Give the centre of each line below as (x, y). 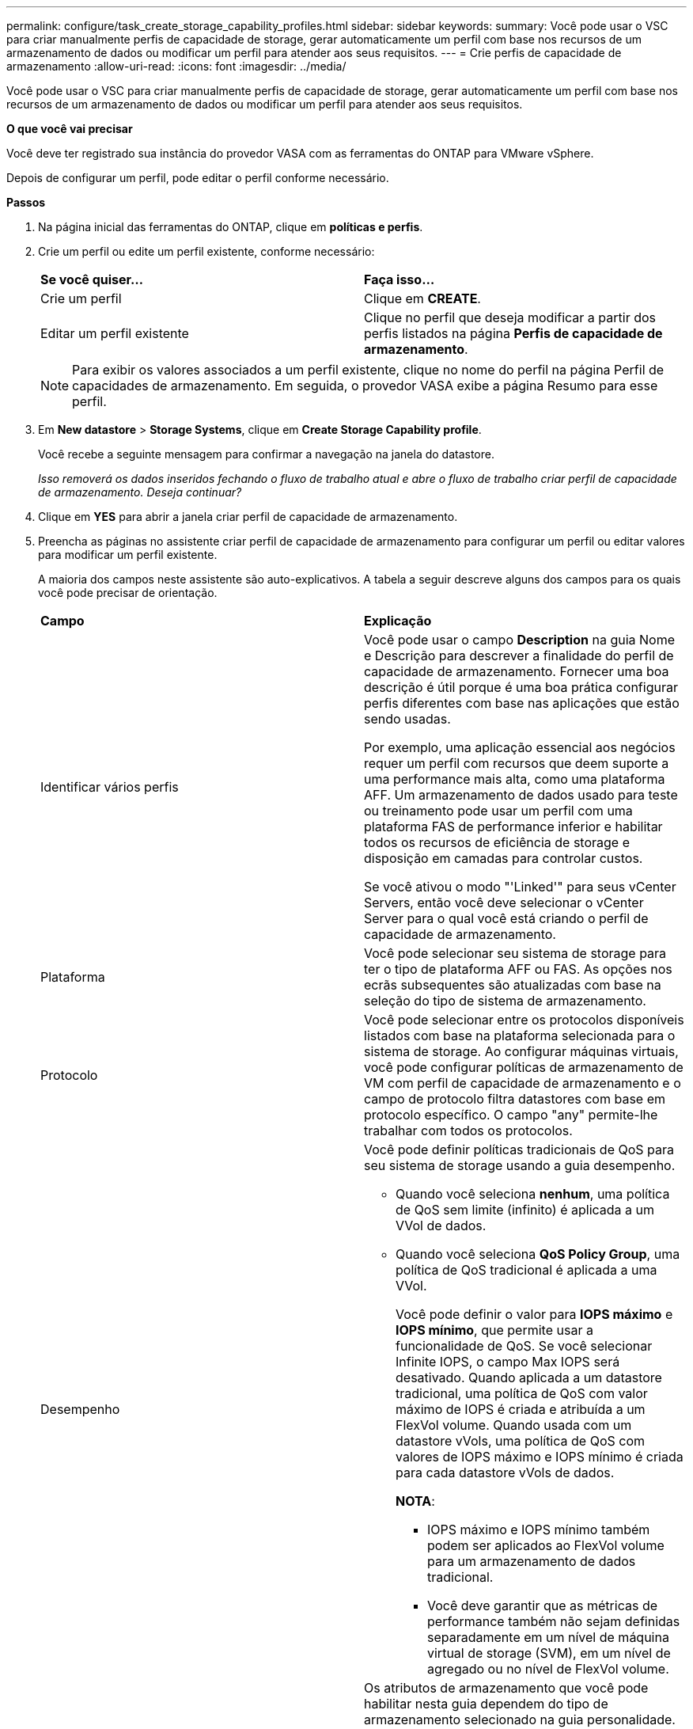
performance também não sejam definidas (554, 1621)
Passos (26, 202)
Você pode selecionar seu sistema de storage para (515, 953)
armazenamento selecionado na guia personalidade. (520, 1719)
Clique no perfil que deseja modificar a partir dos (510, 317)
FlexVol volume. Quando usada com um (514, 1425)
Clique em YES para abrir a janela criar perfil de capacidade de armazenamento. (248, 517)
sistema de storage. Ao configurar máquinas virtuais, (521, 1051)
